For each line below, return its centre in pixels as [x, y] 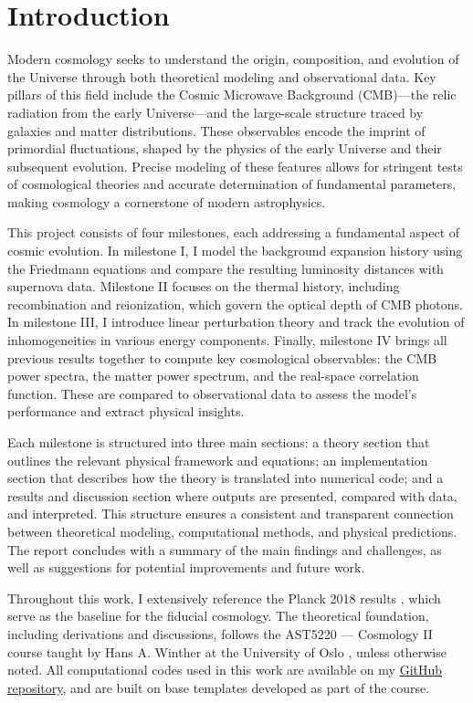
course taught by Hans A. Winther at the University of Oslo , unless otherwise [227, 651]
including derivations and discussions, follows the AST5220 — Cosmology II [220, 633]
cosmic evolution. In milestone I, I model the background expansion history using [235, 251]
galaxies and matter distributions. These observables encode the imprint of [216, 130]
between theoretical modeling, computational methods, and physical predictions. [232, 531]
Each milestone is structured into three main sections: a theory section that [219, 442]
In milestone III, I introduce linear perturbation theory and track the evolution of [236, 322]
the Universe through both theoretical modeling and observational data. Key [222, 76]
